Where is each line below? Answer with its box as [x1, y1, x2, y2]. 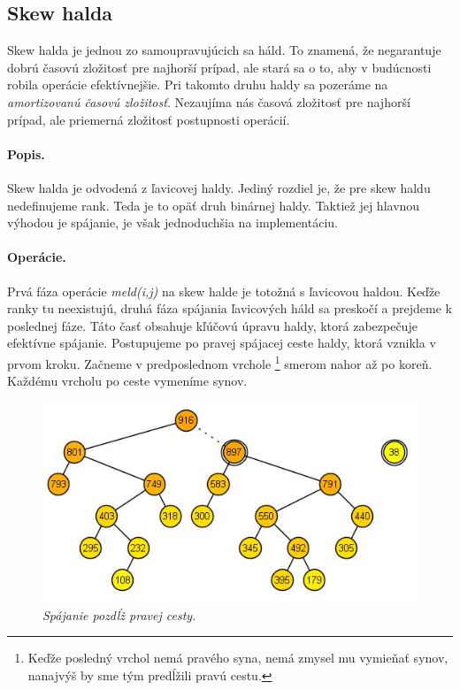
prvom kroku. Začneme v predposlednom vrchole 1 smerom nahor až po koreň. [7, 351, 433, 372]
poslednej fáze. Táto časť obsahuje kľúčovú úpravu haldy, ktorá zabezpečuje [7, 316, 418, 334]
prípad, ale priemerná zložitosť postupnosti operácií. [7, 110, 290, 128]
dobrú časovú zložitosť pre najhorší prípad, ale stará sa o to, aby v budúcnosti [7, 57, 432, 76]
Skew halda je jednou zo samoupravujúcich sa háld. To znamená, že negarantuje [7, 41, 441, 59]
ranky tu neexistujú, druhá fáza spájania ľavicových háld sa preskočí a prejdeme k [7, 299, 452, 318]
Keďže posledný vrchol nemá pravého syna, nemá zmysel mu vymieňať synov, [27, 648, 448, 667]
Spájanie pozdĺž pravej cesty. [42, 605, 196, 624]
